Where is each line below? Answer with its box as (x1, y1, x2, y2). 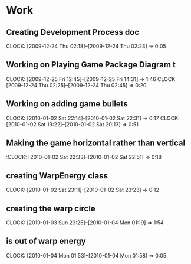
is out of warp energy (6, 236, 87, 246)
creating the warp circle (6, 203, 95, 213)
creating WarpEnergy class (6, 171, 108, 181)
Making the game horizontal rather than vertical (6, 138, 186, 148)
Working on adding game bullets (6, 99, 128, 109)
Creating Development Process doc (6, 27, 140, 37)
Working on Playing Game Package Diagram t (6, 60, 176, 70)
